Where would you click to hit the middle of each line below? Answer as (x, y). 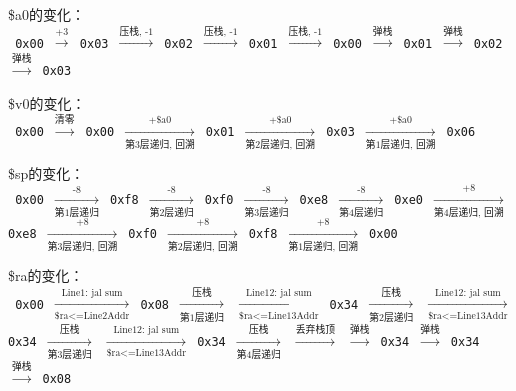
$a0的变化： (46, 14)
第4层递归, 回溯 (469, 212)
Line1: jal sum (92, 292)
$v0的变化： (47, 102)
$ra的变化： (46, 275)
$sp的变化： (46, 173)
